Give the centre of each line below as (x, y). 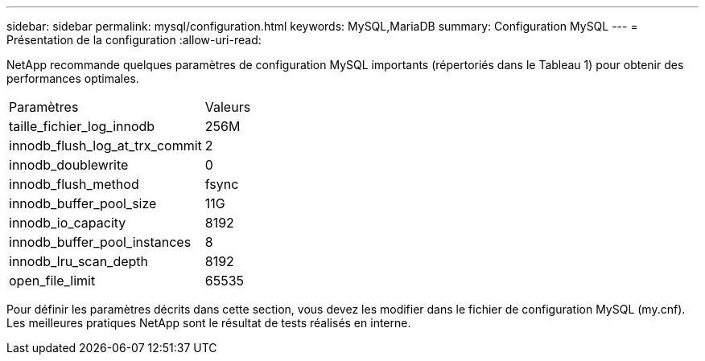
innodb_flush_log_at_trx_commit (105, 146)
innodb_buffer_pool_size (83, 203)
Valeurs (228, 107)
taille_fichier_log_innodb (82, 126)
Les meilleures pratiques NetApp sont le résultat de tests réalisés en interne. (209, 323)
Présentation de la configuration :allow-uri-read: (134, 40)
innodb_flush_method (74, 184)
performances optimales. (73, 78)
